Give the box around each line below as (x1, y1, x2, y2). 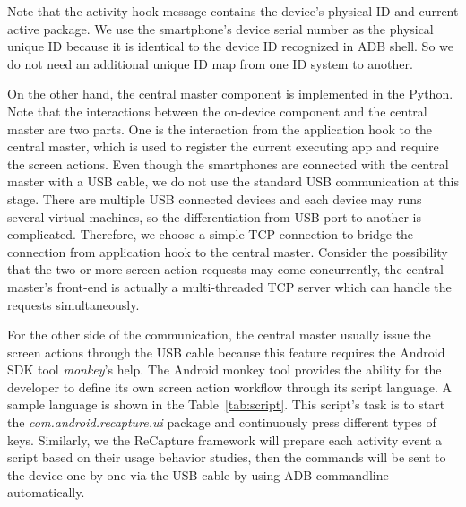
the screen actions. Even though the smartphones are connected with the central (7, 154, 449, 173)
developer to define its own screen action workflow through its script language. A (7, 377, 452, 396)
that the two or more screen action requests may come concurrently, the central (7, 260, 444, 279)
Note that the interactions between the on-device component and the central (7, 101, 427, 120)
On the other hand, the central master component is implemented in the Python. (7, 84, 453, 103)
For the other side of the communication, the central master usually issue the (7, 325, 431, 344)
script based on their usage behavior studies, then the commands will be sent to (7, 448, 446, 467)
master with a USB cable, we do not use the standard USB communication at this (7, 172, 459, 191)
